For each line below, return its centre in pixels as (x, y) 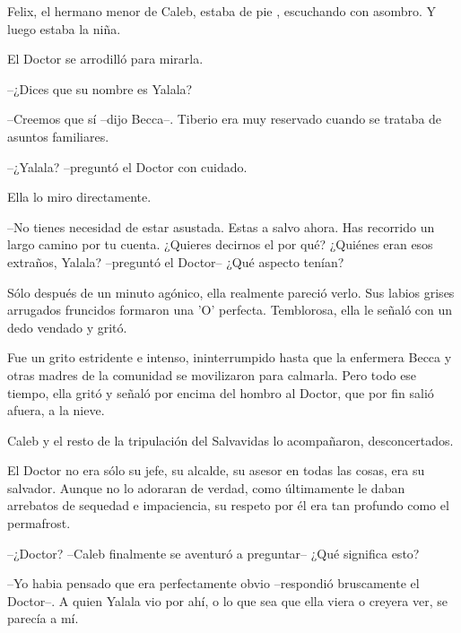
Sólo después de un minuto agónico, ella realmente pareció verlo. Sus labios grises (231, 292)
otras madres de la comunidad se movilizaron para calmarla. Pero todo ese (212, 374)
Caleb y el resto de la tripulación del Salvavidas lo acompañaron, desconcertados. (230, 440)
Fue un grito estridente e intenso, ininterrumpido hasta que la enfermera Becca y (230, 357)
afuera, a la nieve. (56, 410)
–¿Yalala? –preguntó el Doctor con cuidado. (127, 166)
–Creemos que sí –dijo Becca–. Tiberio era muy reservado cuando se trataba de (225, 119)
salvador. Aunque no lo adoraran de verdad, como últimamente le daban (206, 487)
